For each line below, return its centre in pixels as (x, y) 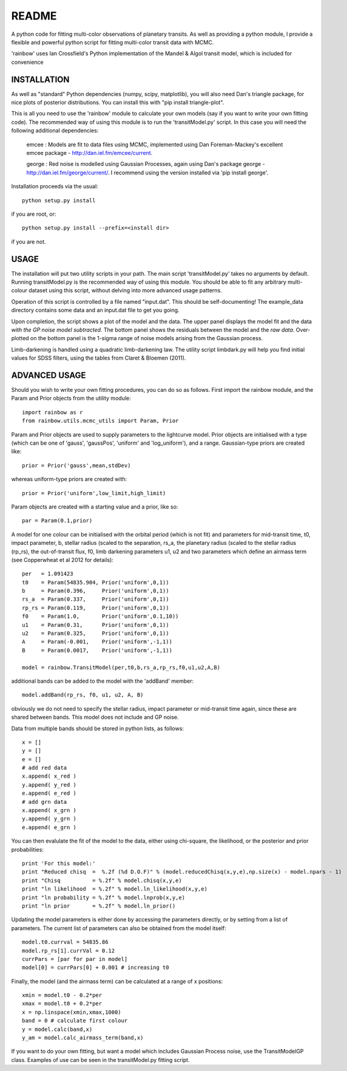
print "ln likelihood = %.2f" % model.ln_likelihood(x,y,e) (115, 889)
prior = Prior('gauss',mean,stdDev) (76, 465)
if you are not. (29, 241)
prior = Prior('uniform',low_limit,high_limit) (94, 493)
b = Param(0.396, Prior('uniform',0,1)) (96, 591)
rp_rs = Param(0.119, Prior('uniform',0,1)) (96, 608)
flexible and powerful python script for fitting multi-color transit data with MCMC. (113, 42)
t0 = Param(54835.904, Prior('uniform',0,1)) (96, 582)
